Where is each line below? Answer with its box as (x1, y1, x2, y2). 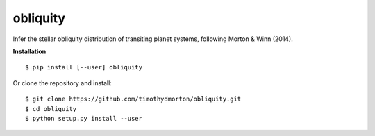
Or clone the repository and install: (12, 78, 112, 87)
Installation (12, 47, 47, 56)
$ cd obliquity (25, 105, 77, 112)
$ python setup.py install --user (25, 114, 142, 122)
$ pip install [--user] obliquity (25, 63, 142, 71)
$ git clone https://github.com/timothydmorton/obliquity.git (25, 95, 242, 103)
